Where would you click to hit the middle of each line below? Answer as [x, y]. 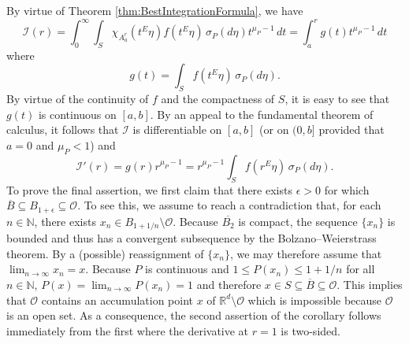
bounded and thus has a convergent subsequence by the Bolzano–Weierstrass [191, 238]
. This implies [370, 284]
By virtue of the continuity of [78, 99]
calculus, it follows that [63, 129]
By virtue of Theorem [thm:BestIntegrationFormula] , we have [155, 10]
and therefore [229, 284]
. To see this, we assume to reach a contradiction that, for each [229, 205]
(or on [274, 129]
